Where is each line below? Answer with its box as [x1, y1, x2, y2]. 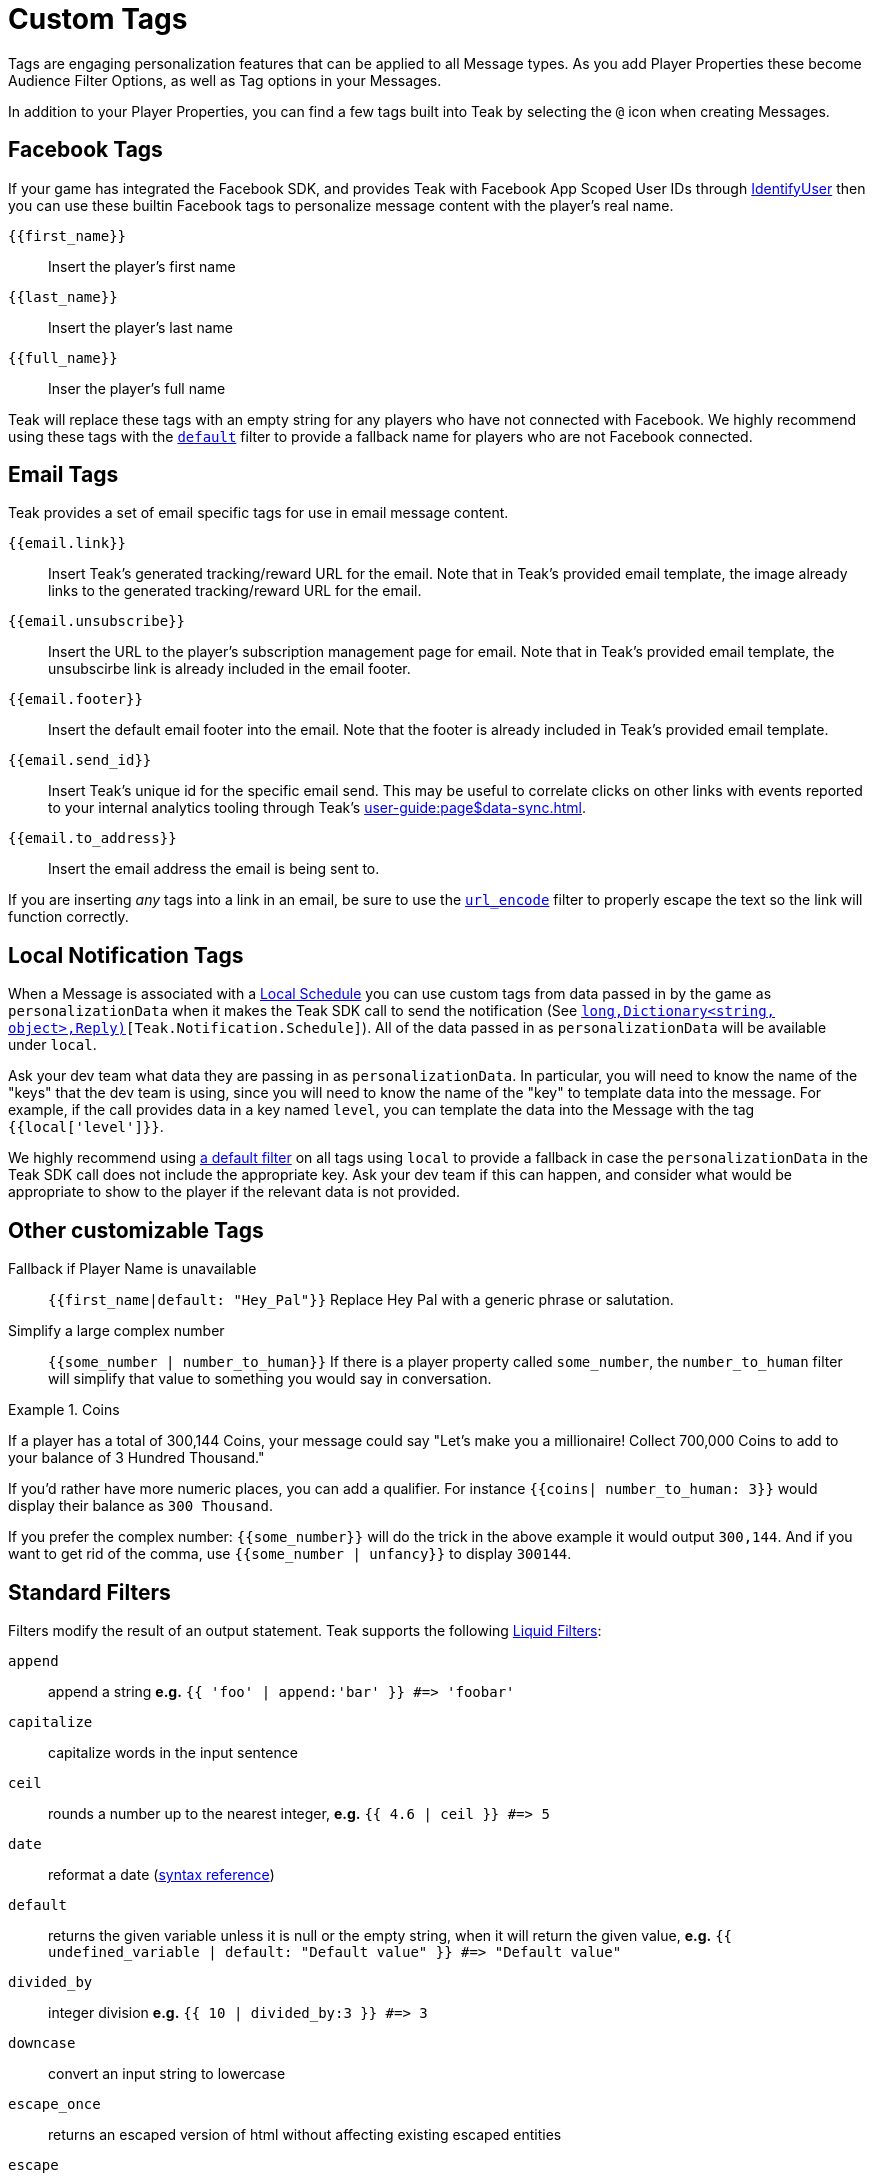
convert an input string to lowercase [48, 2064, 286, 2082]
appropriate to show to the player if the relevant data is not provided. [8, 1183, 461, 1201]
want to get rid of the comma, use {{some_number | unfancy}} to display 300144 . [8, 1545, 572, 1563]
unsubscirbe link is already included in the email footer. [48, 660, 411, 678]
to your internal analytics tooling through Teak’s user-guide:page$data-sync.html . [48, 799, 586, 817]
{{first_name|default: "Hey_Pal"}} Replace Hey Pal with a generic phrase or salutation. [48, 1291, 674, 1309]
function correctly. [8, 908, 129, 926]
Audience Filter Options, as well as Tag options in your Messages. [8, 71, 442, 89]
